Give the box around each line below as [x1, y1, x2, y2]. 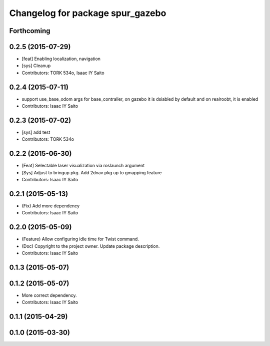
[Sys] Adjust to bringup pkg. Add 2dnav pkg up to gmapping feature [21, 169, 162, 175]
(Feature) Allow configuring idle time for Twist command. [21, 236, 139, 242]
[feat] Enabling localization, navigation [21, 56, 101, 62]
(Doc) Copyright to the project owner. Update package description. [21, 243, 160, 249]
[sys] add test [21, 129, 50, 135]
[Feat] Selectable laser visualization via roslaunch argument [21, 163, 145, 169]
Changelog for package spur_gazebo [9, 8, 166, 19]
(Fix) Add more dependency [21, 203, 80, 209]
